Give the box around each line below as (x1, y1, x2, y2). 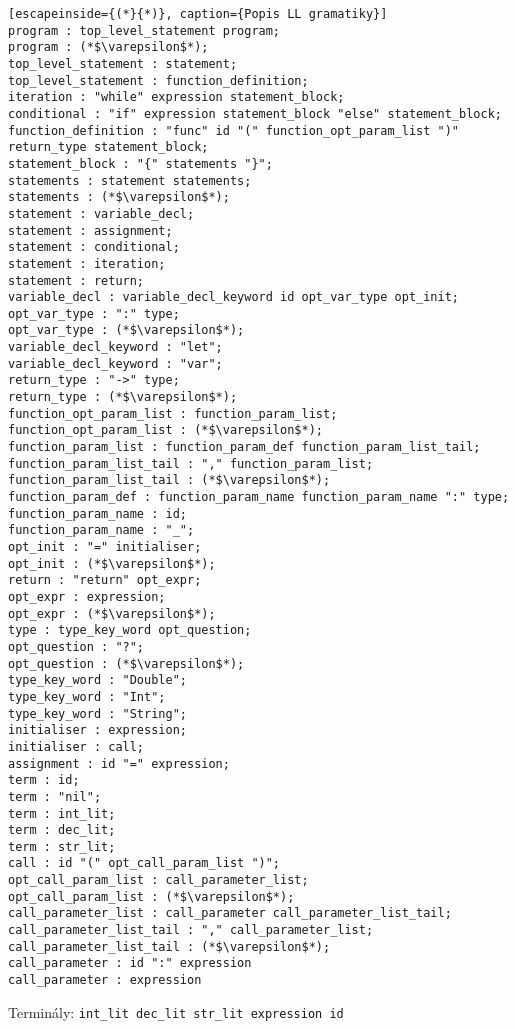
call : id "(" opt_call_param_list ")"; (8, 856, 281, 871)
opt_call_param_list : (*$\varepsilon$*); (8, 889, 295, 904)
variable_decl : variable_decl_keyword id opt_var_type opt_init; (8, 290, 460, 305)
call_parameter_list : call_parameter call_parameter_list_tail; (8, 906, 452, 921)
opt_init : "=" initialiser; (8, 540, 202, 554)
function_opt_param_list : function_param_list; (8, 406, 338, 421)
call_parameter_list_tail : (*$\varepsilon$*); (8, 939, 331, 954)
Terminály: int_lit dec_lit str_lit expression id (8, 1001, 344, 1022)
